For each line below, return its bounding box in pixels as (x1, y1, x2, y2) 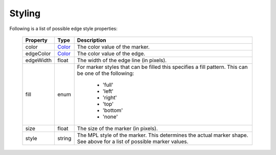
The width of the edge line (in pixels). (77, 57, 167, 64)
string (57, 135, 72, 142)
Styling (9, 8, 41, 19)
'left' (102, 87, 113, 94)
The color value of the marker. (77, 43, 150, 50)
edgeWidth (25, 57, 52, 64)
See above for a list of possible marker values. (77, 138, 189, 145)
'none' (102, 113, 118, 120)
